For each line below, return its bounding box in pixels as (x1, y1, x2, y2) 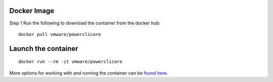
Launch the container (9, 44, 78, 52)
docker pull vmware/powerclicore (18, 31, 101, 37)
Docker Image (9, 6, 55, 15)
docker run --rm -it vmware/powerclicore (18, 59, 122, 64)
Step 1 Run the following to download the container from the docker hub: (9, 20, 161, 26)
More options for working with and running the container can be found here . (9, 70, 168, 76)
